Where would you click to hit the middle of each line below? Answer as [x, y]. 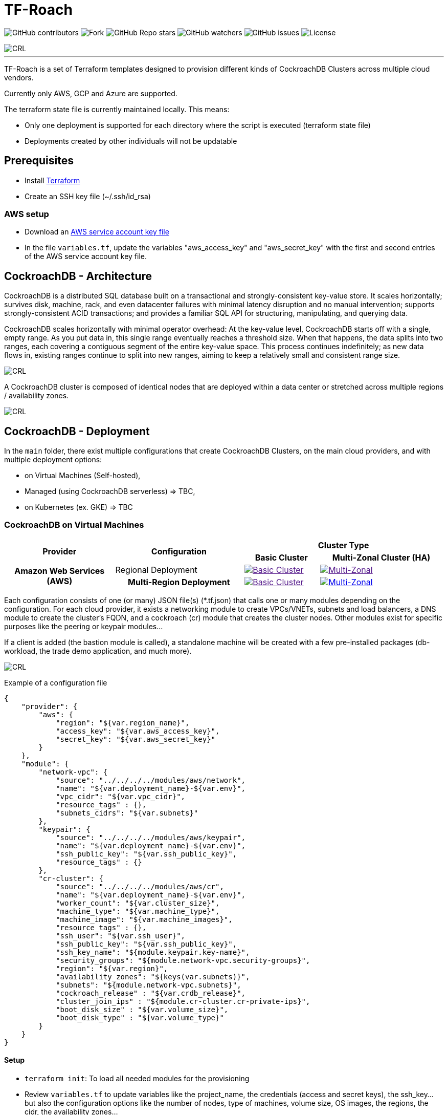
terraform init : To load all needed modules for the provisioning [137, 1078]
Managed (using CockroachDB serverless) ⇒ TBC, [110, 491]
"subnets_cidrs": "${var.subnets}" [127, 813]
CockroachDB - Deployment [77, 431]
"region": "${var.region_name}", [123, 723]
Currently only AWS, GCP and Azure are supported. [91, 93]
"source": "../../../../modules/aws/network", [151, 780]
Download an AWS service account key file [97, 232]
